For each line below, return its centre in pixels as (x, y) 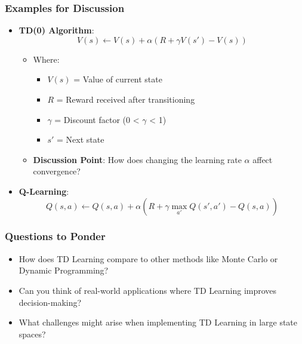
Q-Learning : (44, 191)
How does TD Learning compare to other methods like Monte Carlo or (148, 258)
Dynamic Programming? (64, 270)
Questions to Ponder (55, 236)
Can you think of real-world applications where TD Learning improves (148, 290)
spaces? (32, 334)
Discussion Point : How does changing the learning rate (137, 159)
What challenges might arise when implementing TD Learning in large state (158, 322)
